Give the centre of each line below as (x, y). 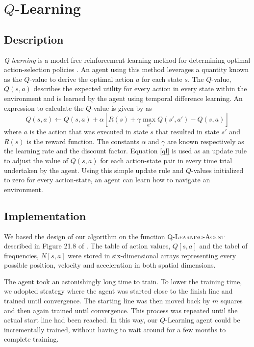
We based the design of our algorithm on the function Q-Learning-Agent (114, 236)
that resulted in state (188, 132)
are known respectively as (206, 141)
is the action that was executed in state (89, 132)
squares (231, 301)
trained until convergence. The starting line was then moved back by (107, 301)
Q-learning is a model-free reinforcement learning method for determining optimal (127, 60)
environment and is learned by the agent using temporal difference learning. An (123, 98)
